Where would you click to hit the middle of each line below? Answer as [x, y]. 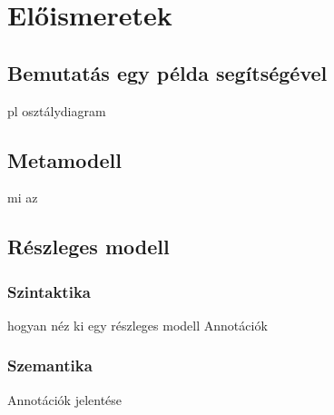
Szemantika [50, 366]
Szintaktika [49, 291]
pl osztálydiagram [57, 110]
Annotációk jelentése [65, 399]
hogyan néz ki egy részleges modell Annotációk [138, 325]
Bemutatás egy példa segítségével [167, 72]
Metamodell [64, 159]
